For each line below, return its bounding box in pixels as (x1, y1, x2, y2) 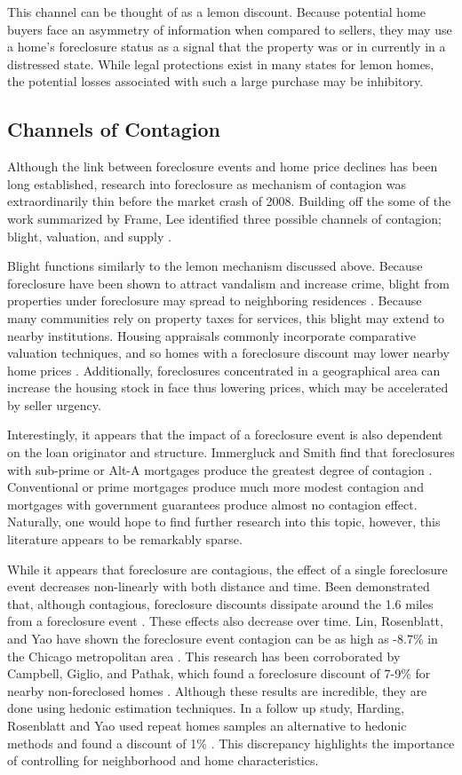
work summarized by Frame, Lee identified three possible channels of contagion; (7, 209, 442, 227)
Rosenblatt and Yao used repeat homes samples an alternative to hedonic (7, 716, 407, 734)
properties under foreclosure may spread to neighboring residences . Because (7, 291, 422, 310)
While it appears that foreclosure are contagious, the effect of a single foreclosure (7, 559, 448, 578)
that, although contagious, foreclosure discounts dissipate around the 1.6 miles (7, 594, 434, 613)
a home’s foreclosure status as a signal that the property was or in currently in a (7, 37, 446, 56)
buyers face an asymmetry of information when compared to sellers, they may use (7, 20, 452, 38)
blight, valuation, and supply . (7, 226, 171, 245)
